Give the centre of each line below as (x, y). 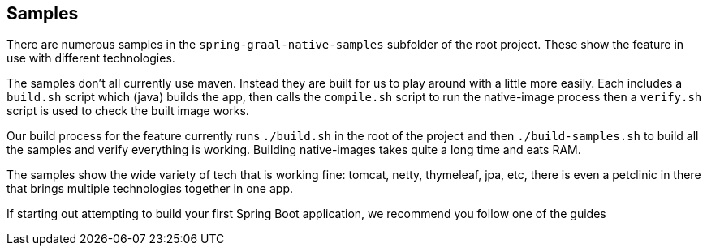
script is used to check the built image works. (128, 111)
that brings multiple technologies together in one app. (150, 189)
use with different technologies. (91, 58)
